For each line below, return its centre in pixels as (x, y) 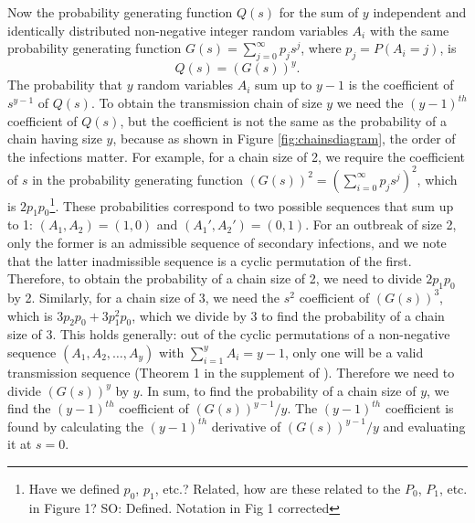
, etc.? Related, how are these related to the (278, 488)
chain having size (55, 139)
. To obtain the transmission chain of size (206, 103)
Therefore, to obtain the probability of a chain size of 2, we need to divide (215, 278)
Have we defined (74, 488)
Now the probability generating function (120, 12)
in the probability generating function (137, 179)
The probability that (65, 85)
